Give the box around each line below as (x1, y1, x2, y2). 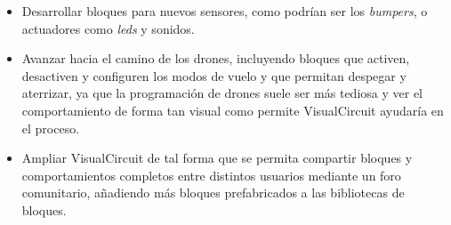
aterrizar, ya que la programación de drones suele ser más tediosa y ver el (21, 84, 423, 102)
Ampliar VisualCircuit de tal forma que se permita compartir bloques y (21, 149, 413, 167)
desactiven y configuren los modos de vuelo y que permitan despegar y (21, 66, 407, 84)
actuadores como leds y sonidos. (21, 19, 195, 37)
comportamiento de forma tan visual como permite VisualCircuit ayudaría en (21, 100, 444, 119)
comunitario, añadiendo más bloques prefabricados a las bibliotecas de (21, 183, 405, 202)
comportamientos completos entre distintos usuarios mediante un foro (21, 165, 401, 184)
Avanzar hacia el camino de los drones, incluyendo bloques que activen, (21, 49, 410, 68)
